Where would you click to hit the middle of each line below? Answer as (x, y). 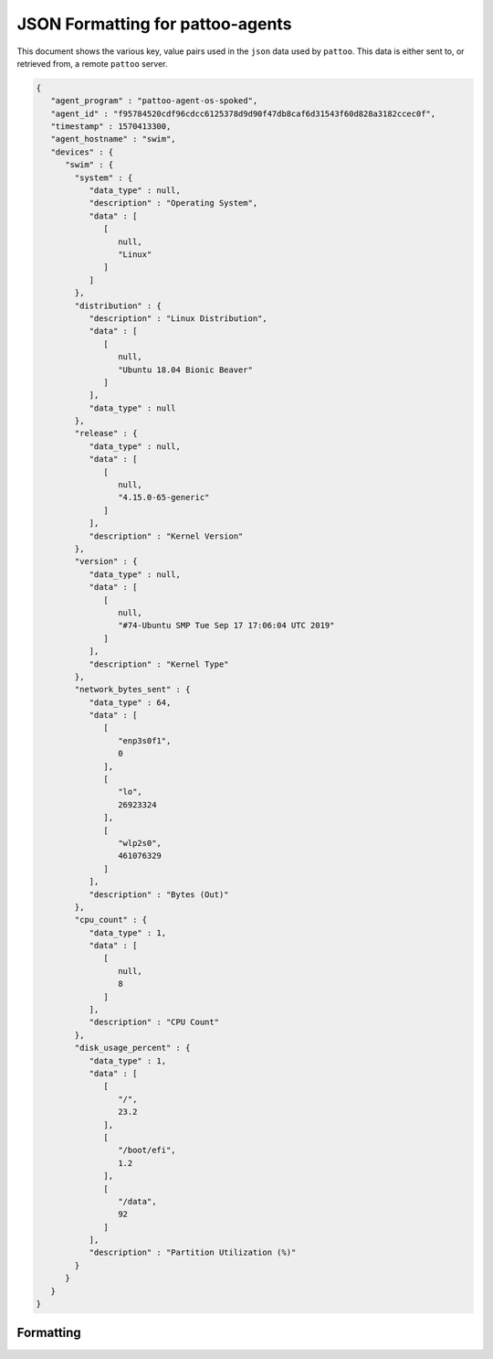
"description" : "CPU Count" (154, 1022)
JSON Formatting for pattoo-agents (154, 24)
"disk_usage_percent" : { (132, 1048)
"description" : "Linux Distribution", (178, 318)
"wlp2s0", (139, 843)
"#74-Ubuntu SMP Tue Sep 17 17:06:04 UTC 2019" (226, 626)
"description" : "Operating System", (173, 203)
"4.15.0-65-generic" (163, 498)
